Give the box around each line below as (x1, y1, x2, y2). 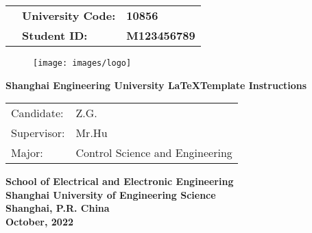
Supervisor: (11, 125, 65, 141)
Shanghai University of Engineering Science (5, 187, 216, 201)
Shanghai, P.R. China (5, 201, 110, 215)
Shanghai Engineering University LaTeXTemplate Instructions (5, 77, 307, 92)
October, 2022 (5, 214, 73, 229)
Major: (11, 145, 43, 161)
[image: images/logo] (33, 58, 132, 68)
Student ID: (22, 27, 88, 43)
